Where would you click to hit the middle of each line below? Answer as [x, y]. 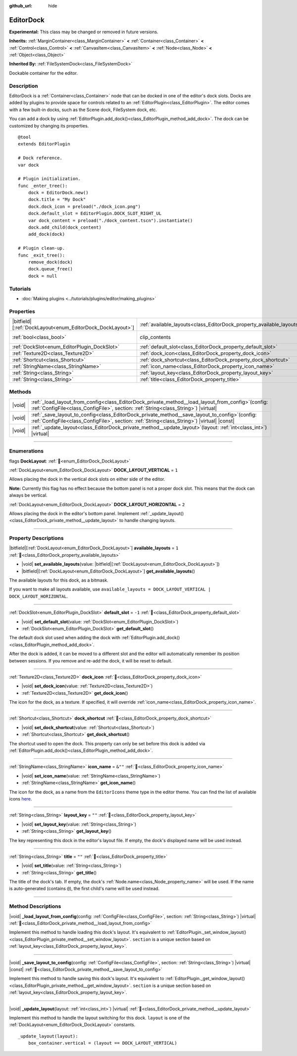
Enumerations [26, 451]
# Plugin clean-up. [42, 248]
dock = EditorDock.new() [58, 193]
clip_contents [155, 337]
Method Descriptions [35, 907]
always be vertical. [28, 495]
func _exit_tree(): [42, 255]
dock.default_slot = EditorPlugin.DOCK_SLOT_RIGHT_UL [95, 214]
